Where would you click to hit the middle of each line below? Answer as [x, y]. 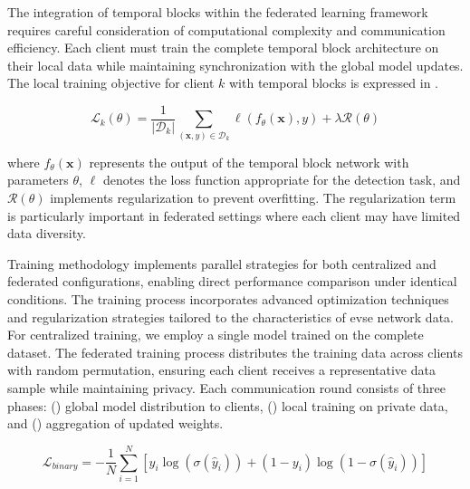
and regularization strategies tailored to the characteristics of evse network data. [230, 316]
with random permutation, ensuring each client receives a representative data [221, 370]
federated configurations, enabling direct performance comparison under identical [232, 281]
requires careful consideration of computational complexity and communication [226, 29]
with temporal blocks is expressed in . [333, 83]
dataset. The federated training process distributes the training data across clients [235, 352]
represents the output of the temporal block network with [249, 162]
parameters [38, 180]
